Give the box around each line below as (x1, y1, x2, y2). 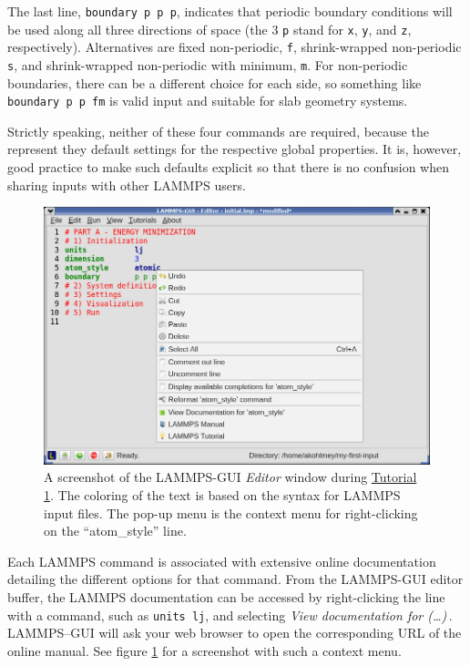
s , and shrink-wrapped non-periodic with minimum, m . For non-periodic (7, 55, 408, 74)
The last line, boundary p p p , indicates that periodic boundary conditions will (7, 2, 453, 20)
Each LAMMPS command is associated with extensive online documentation (7, 551, 436, 570)
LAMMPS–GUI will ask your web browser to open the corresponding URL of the (7, 623, 462, 642)
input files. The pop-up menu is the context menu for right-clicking (44, 503, 418, 522)
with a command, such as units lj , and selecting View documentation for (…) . (7, 605, 453, 624)
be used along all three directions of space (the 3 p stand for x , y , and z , (7, 19, 412, 38)
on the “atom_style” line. (44, 521, 187, 540)
